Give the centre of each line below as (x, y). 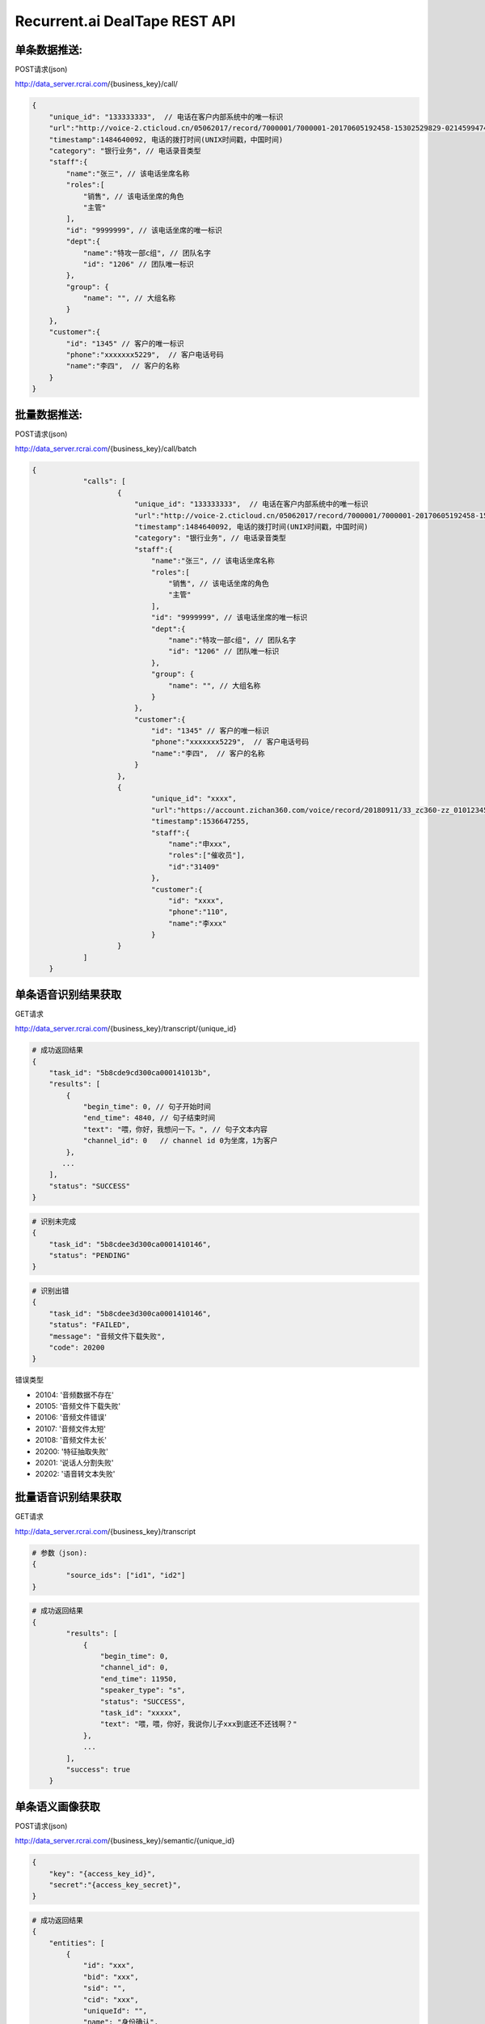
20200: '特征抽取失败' (72, 1451)
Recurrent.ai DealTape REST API (125, 21)
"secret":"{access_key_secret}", (115, 1885)
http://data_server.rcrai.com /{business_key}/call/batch (106, 449)
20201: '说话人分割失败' (74, 1463)
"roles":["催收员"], (207, 855)
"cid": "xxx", (111, 1999)
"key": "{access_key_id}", (103, 1873)
